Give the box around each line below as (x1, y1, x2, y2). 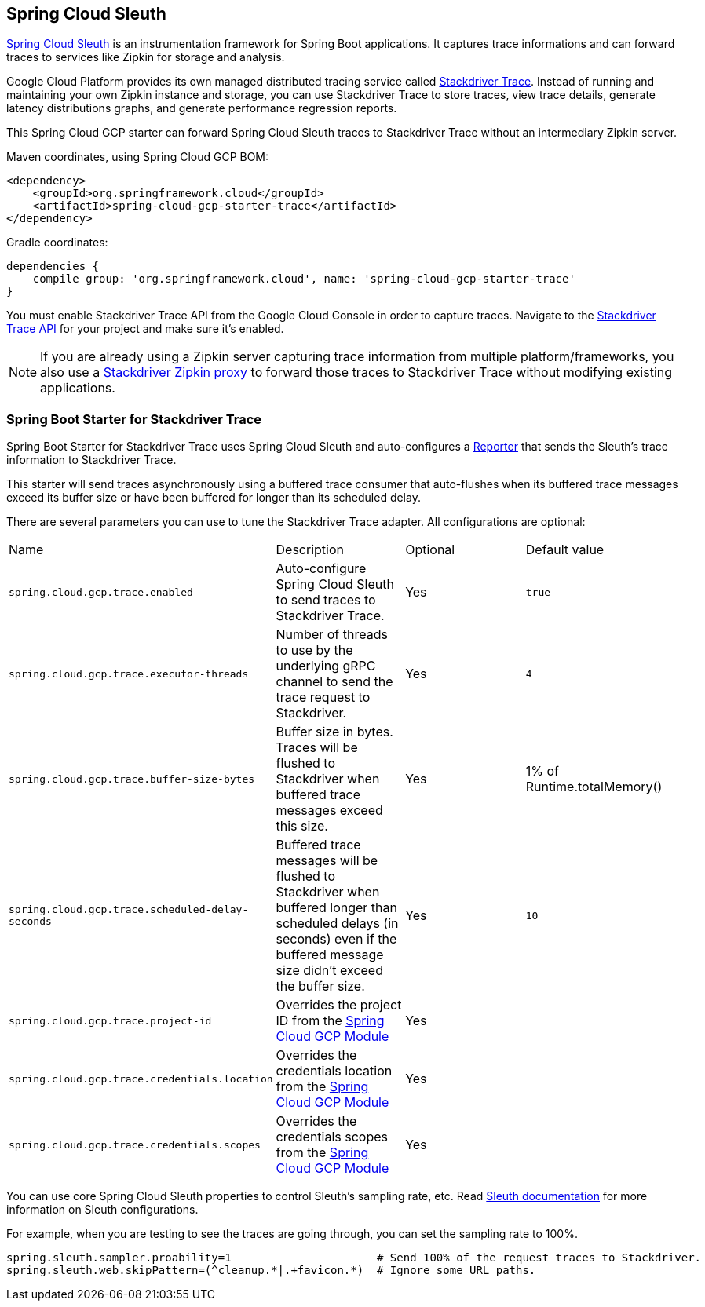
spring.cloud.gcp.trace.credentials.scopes (9, 1138, 261, 1151)
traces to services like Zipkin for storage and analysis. (6, 50, 285, 64)
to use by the (276, 642, 353, 659)
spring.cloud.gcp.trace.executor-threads (9, 667, 249, 680)
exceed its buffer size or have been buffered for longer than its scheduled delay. (6, 491, 421, 505)
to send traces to (276, 592, 376, 608)
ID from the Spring (276, 1013, 385, 1029)
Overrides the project (276, 997, 402, 1013)
